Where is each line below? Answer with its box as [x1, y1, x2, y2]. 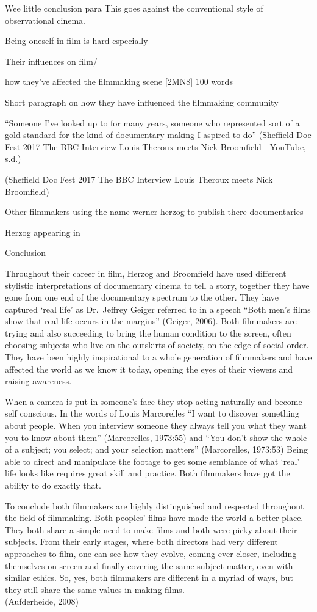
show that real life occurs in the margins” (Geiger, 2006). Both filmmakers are [5, 315, 297, 327]
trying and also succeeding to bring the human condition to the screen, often [5, 326, 291, 339]
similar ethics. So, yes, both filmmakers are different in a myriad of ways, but [5, 571, 294, 584]
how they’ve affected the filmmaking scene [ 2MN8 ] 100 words [5, 75, 233, 88]
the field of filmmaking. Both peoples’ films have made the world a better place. [5, 511, 304, 524]
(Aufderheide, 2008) [5, 595, 79, 608]
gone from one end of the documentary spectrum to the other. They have [5, 291, 279, 304]
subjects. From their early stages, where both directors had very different [5, 535, 278, 548]
